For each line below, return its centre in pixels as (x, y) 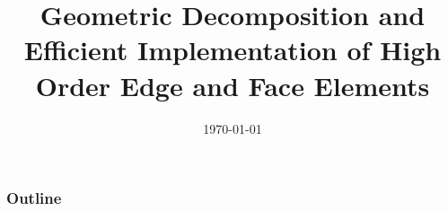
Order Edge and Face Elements (233, 85)
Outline (34, 198)
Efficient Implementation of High (233, 50)
